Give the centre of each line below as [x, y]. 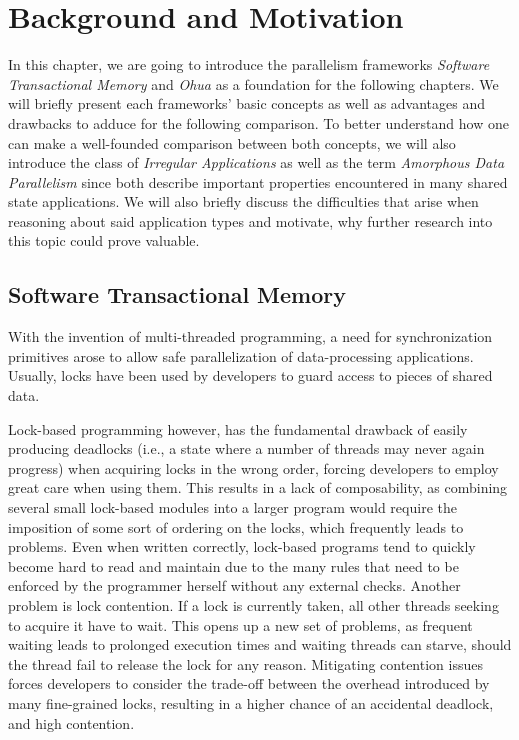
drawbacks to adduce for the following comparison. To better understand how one [258, 122]
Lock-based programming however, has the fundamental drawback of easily [238, 428]
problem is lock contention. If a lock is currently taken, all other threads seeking [253, 604]
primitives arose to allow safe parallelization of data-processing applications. [241, 355]
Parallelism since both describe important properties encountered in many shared [258, 181]
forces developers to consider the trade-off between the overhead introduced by [249, 683]
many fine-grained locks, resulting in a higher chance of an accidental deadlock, [251, 702]
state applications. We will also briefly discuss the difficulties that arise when [243, 201]
